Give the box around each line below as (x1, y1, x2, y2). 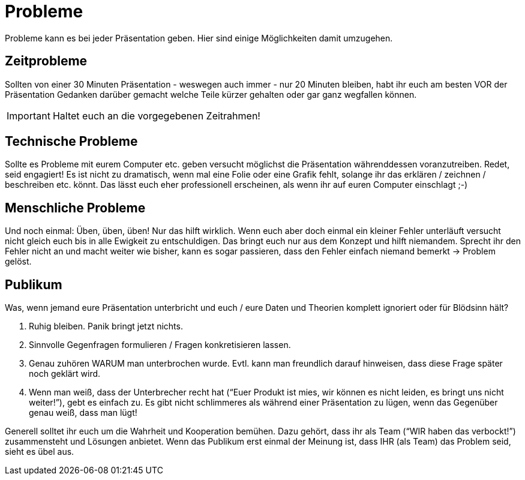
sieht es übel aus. (5, 446, 74, 457)
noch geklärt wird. (29, 368, 101, 379)
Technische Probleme (5, 134, 138, 149)
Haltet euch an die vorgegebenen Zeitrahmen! (52, 109, 260, 122)
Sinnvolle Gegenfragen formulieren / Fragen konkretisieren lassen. (29, 340, 291, 350)
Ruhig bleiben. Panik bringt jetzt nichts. (29, 321, 183, 332)
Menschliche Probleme (5, 200, 146, 215)
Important (7, 109, 50, 122)
